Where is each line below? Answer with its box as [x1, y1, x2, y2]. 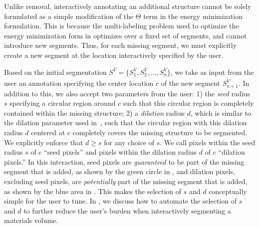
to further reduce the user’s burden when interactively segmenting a [23, 205, 231, 216]
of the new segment [161, 78, 220, 88]
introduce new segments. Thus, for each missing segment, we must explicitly [4, 40, 237, 50]
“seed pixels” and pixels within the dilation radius [44, 147, 197, 157]
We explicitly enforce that [4, 137, 83, 147]
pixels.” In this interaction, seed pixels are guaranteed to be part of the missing [4, 156, 245, 167]
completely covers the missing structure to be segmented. [72, 127, 248, 138]
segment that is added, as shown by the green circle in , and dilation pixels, [4, 166, 235, 177]
